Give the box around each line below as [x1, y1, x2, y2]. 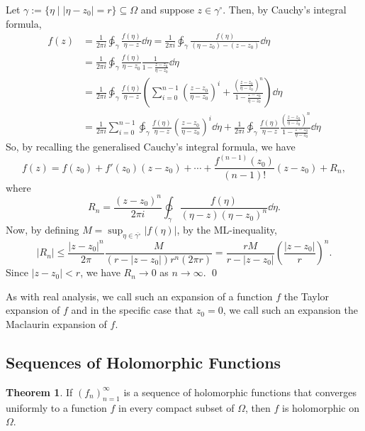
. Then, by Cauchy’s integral [223, 2, 347, 16]
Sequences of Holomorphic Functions [6, 351, 281, 373]
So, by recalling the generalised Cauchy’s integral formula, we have [6, 139, 296, 154]
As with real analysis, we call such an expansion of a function [6, 288, 273, 303]
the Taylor [283, 288, 330, 303]
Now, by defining [6, 222, 79, 236]
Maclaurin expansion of [6, 316, 107, 331]
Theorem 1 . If [6, 384, 73, 399]
